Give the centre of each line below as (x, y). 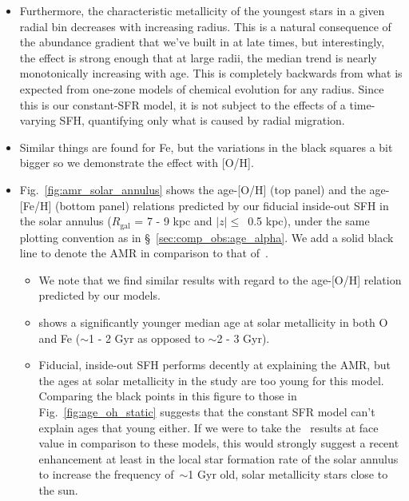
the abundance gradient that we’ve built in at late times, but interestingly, (202, 42)
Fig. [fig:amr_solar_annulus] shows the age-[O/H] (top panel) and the (193, 189)
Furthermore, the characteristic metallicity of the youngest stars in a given (202, 10)
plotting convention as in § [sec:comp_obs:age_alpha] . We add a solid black (206, 237)
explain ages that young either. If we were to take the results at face (208, 427)
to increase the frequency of (106, 474)
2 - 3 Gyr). (243, 338)
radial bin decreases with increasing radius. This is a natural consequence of (205, 26)
